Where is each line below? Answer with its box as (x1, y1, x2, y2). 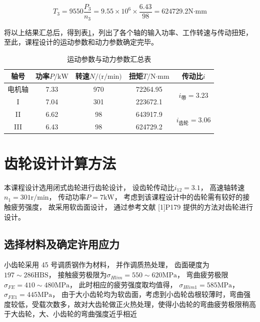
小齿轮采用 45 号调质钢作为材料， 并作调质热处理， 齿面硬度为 (4, 259, 209, 270)
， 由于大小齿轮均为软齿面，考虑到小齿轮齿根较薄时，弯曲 (52, 289, 243, 299)
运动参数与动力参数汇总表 (67, 53, 151, 64)
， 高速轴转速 (200, 182, 245, 192)
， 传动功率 (48, 192, 86, 202)
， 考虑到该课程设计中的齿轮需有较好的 (114, 192, 243, 202)
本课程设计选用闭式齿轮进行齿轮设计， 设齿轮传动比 (4, 182, 174, 192)
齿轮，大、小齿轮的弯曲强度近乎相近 (17, 308, 137, 319)
